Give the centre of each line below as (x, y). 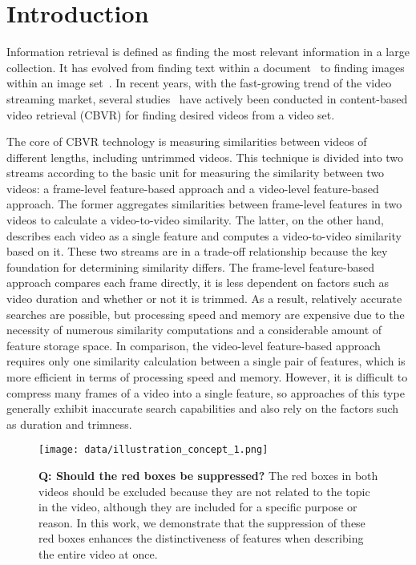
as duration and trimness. (69, 424)
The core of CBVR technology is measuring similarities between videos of (187, 141)
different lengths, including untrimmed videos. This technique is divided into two (205, 157)
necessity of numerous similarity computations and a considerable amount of (194, 330)
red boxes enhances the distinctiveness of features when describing (201, 538)
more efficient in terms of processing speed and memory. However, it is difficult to (207, 377)
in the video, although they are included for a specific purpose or (198, 507)
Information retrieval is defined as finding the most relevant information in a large (208, 52)
